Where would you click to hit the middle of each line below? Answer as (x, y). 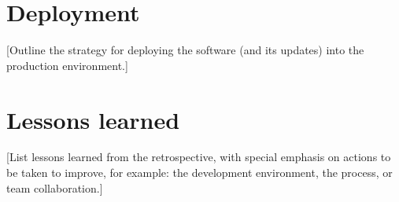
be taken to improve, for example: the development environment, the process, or (199, 173)
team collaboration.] (55, 187)
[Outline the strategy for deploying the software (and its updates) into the (185, 50)
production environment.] (67, 65)
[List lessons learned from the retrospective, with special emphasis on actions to (199, 157)
